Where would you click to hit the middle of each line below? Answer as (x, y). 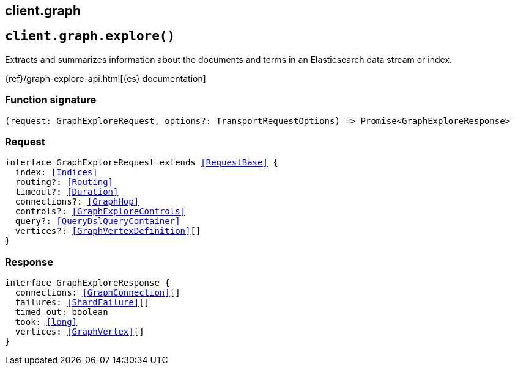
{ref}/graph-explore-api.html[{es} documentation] (106, 78)
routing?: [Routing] (64, 182)
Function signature (51, 100)
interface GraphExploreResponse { (87, 283)
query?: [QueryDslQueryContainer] (98, 221)
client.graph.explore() (90, 36)
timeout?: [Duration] (67, 192)
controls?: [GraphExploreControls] (100, 212)
